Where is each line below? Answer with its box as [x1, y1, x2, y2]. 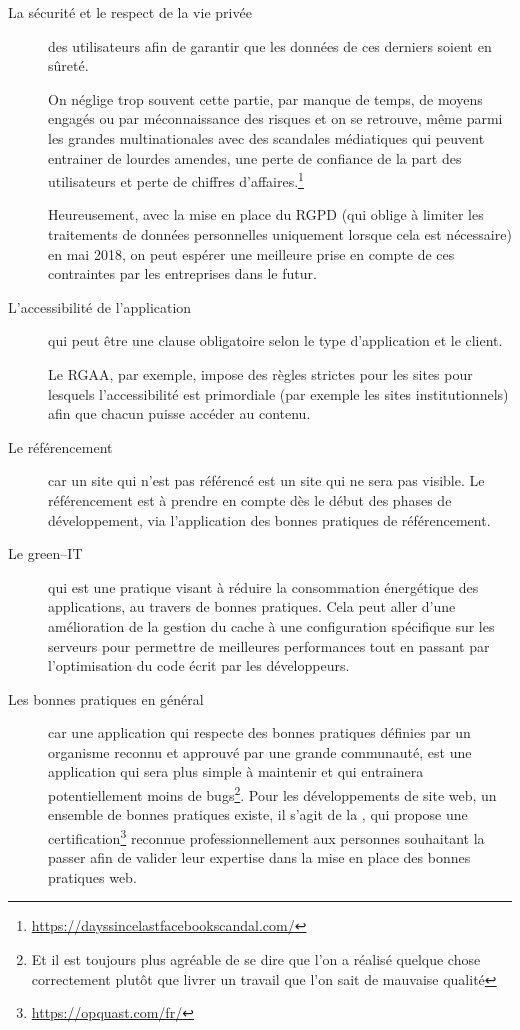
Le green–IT [8, 543, 83, 564]
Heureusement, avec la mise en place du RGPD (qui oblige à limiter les [48, 204, 484, 225]
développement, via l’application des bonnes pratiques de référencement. [48, 509, 491, 530]
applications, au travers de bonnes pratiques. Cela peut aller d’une [48, 596, 456, 617]
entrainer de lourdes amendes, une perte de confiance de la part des [48, 147, 462, 168]
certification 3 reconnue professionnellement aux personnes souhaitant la [48, 824, 485, 848]
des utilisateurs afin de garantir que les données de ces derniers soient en [48, 35, 492, 56]
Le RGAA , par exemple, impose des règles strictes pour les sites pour [48, 363, 473, 384]
